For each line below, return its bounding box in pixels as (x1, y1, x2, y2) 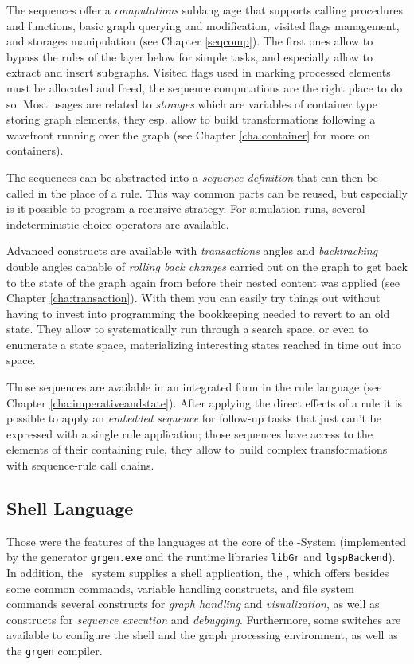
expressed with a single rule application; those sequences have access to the (6, 425, 373, 442)
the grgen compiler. (6, 642, 103, 659)
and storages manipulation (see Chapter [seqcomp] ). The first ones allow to (6, 33, 373, 49)
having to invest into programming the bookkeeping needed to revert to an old (6, 304, 390, 321)
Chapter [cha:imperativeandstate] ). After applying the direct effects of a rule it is (6, 394, 403, 411)
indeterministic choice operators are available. (6, 215, 229, 232)
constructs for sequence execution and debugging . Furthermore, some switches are (6, 611, 401, 627)
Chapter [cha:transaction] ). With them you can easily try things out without (6, 289, 381, 306)
